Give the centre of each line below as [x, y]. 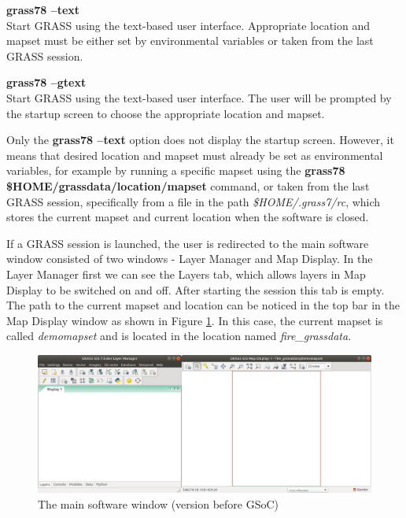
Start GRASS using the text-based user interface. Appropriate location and [188, 25]
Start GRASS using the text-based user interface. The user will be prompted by [199, 97]
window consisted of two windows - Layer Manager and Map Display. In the [190, 259]
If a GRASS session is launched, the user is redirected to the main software [188, 243]
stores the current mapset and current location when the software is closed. [188, 217]
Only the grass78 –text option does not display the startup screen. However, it [200, 140]
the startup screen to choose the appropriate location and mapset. [166, 113]
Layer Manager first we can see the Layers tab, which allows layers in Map [186, 274]
